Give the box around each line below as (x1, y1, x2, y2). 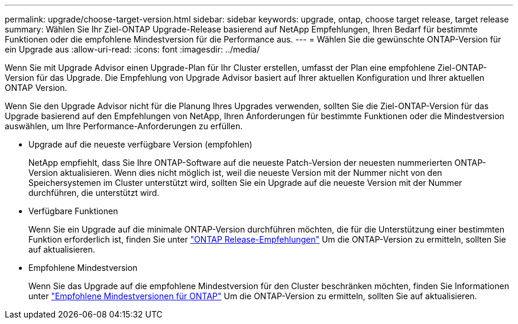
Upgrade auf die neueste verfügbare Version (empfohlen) (28, 139, 252, 149)
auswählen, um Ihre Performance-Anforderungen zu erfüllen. (5, 121, 243, 131)
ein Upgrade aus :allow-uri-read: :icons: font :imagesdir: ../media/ (5, 44, 260, 54)
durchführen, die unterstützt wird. (28, 188, 160, 198)
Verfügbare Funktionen (28, 206, 118, 216)
